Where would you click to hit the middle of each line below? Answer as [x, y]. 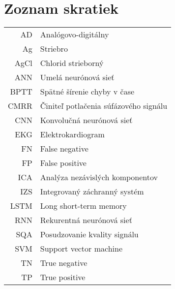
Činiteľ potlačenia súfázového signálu [104, 106]
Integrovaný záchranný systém [92, 192]
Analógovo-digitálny [74, 34]
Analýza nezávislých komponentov [99, 177]
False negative [64, 149]
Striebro [54, 49]
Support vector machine [81, 249]
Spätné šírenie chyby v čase [87, 92]
